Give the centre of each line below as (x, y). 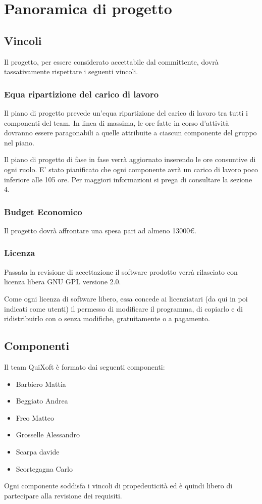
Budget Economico (43, 211)
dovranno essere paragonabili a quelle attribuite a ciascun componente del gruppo (130, 133)
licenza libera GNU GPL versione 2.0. (63, 282)
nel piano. (19, 142)
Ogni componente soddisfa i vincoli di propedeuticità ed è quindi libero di (118, 486)
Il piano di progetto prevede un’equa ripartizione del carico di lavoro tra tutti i (126, 112)
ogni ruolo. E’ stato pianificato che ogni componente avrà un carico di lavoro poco (131, 169)
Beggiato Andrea (42, 401)
